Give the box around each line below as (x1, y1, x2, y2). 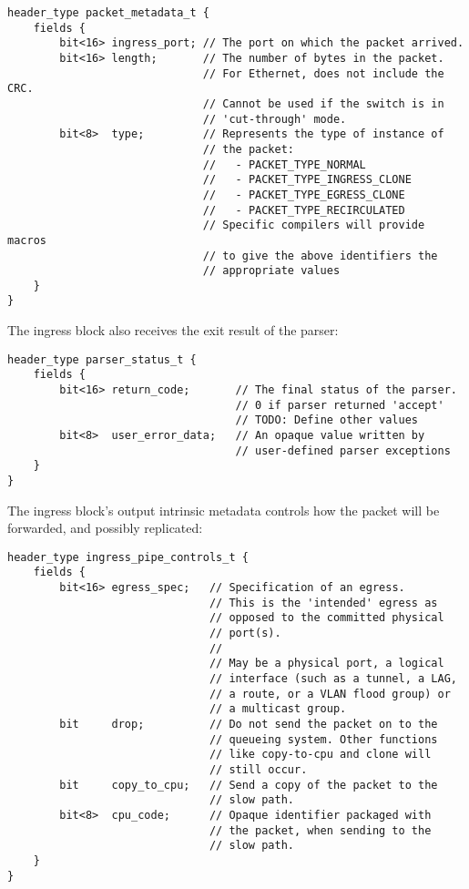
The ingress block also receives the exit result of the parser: (7, 321, 339, 340)
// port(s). (209, 627, 281, 640)
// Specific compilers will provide (202, 219, 425, 232)
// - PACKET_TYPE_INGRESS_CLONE (202, 173, 412, 187)
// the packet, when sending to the (209, 823, 432, 837)
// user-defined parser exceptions (235, 444, 451, 457)
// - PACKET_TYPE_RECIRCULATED (202, 203, 405, 217)
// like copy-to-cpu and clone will (209, 748, 432, 761)
